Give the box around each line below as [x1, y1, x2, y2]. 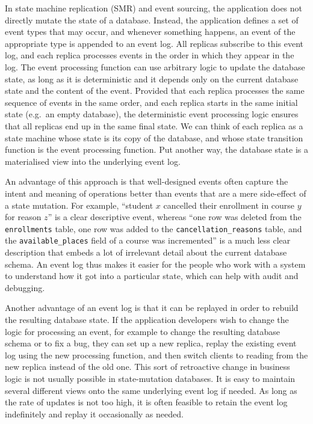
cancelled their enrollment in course [163, 198, 295, 211]
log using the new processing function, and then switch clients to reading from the [5, 348, 308, 361]
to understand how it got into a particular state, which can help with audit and [5, 269, 299, 282]
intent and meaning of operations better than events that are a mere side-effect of [5, 186, 306, 199]
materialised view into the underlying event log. [5, 155, 181, 167]
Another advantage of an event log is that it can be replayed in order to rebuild [5, 301, 299, 314]
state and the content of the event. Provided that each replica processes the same [5, 84, 305, 97]
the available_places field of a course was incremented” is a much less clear [5, 234, 291, 247]
